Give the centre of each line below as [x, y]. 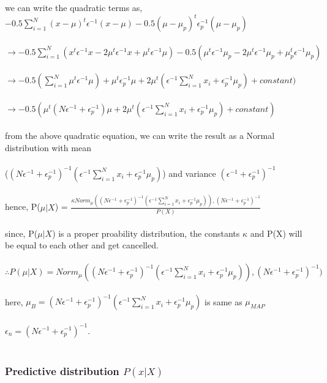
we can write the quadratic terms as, [74, 7]
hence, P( [23, 206]
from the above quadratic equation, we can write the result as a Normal [140, 136]
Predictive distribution [62, 371]
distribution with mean [48, 148]
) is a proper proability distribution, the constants [146, 233]
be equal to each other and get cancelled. [82, 245]
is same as [224, 301]
